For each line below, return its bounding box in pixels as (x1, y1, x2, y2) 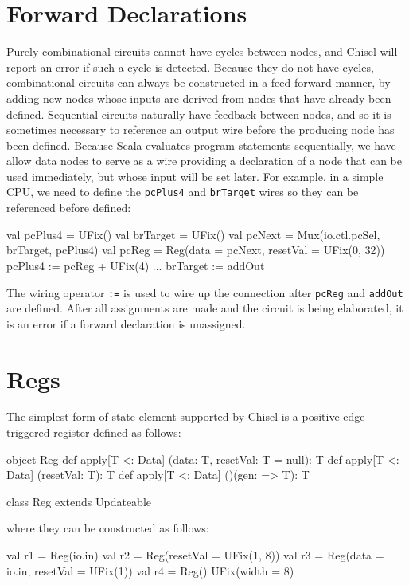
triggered (6, 424, 50, 441)
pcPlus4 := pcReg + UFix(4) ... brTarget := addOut (6, 257, 265, 273)
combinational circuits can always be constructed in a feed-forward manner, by (6, 74, 391, 91)
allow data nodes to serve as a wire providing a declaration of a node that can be (6, 152, 402, 169)
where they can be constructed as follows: (6, 520, 209, 536)
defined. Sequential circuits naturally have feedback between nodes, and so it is (6, 105, 391, 122)
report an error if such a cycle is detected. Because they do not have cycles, (6, 58, 374, 75)
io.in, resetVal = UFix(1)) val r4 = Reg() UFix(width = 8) (6, 562, 294, 579)
